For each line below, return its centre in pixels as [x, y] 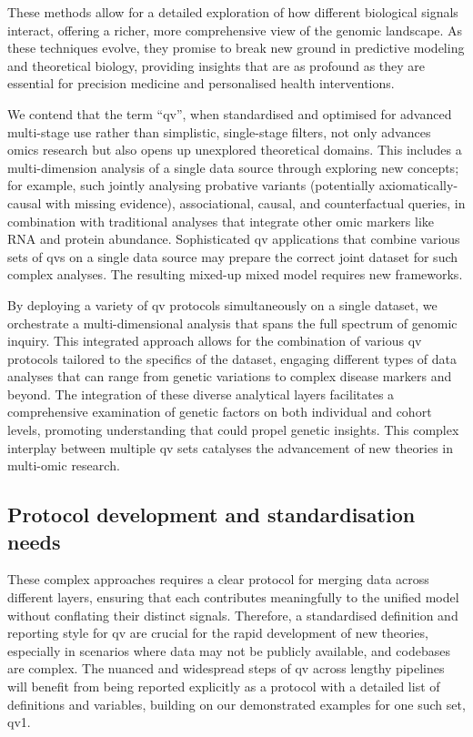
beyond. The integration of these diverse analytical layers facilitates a [201, 394]
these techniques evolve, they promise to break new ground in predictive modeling [236, 48]
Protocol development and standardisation [211, 515]
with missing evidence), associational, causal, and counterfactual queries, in [256, 202]
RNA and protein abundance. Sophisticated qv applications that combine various [234, 239]
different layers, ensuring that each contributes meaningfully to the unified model [233, 597]
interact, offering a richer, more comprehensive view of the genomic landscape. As [235, 30]
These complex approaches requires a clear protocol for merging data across [218, 579]
